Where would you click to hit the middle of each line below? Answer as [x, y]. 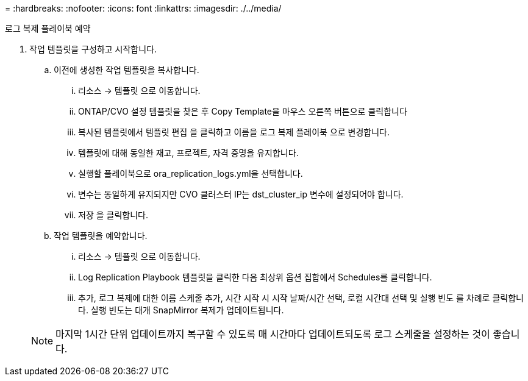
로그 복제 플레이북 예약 [48, 28]
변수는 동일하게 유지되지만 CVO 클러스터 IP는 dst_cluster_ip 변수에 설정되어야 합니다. [241, 194]
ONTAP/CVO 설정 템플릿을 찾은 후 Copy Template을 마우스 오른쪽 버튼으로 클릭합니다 [243, 111]
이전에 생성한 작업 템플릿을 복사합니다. [127, 70]
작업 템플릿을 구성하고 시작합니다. [93, 49]
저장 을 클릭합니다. [113, 215]
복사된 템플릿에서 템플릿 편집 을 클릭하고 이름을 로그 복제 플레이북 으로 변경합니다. [234, 132]
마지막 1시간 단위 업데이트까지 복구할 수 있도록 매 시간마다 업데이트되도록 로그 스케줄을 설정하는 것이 [273, 334]
